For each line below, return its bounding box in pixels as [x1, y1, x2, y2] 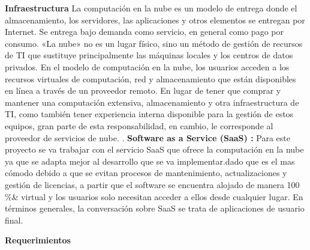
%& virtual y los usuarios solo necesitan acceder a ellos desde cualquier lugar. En [5, 190, 303, 203]
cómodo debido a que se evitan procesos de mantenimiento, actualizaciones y [5, 166, 287, 179]
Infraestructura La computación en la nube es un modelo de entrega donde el [5, 2, 297, 14]
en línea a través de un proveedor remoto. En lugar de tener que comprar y [5, 84, 281, 97]
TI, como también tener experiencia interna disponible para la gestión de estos [5, 108, 294, 120]
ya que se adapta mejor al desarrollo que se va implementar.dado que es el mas [5, 154, 295, 167]
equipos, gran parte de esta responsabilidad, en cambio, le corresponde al [5, 119, 273, 132]
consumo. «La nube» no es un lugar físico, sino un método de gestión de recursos [5, 37, 303, 49]
